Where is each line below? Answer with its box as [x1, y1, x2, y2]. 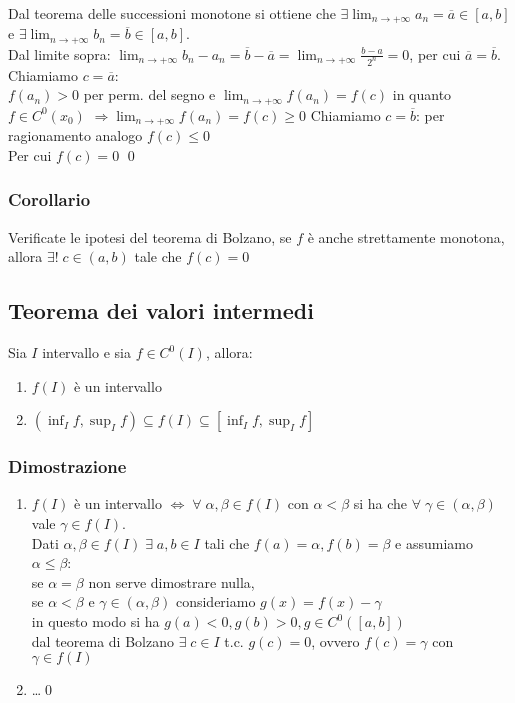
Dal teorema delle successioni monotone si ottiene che [8, 3, 336, 23]
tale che [134, 246, 182, 267]
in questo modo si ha [31, 611, 160, 632]
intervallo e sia [42, 342, 131, 363]
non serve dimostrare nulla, [88, 571, 255, 592]
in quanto [392, 84, 452, 105]
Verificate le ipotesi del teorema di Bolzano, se [8, 226, 292, 247]
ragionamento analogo [8, 125, 143, 146]
